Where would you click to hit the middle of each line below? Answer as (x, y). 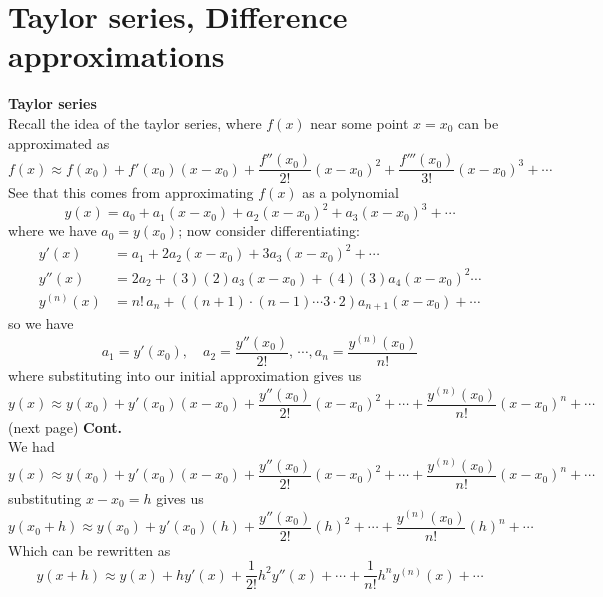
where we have (52, 230)
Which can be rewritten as (89, 549)
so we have (41, 323)
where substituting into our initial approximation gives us (185, 375)
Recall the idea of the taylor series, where (135, 122)
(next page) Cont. (65, 426)
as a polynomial (350, 192)
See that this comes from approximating (131, 192)
